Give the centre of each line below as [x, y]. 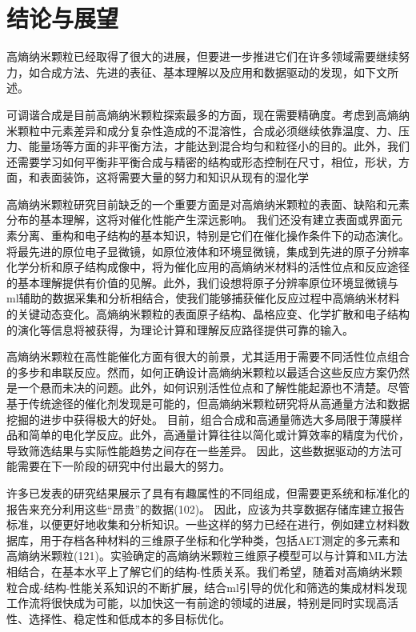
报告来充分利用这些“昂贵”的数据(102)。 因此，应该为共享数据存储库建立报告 [206, 508]
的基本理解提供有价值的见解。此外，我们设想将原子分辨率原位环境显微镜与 [202, 282]
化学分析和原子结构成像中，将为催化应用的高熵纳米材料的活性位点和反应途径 [208, 267]
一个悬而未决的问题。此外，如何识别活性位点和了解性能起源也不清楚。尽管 [213, 388]
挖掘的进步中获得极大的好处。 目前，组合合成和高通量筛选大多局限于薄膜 [199, 419]
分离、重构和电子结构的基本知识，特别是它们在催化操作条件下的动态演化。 [213, 236]
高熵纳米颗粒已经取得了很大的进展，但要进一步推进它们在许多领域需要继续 [202, 56]
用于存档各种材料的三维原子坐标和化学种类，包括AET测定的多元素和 [220, 540]
